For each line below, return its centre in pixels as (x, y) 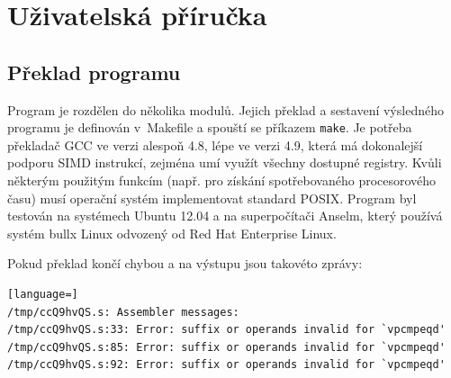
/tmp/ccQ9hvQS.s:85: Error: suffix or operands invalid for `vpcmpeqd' (226, 347)
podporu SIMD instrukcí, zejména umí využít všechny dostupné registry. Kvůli (225, 162)
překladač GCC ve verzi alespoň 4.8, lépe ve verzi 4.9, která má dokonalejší (215, 144)
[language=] (43, 294)
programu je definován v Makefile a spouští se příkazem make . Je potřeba (210, 127)
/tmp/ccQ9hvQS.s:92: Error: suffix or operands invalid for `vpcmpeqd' (226, 365)
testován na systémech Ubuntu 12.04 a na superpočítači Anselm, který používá (225, 216)
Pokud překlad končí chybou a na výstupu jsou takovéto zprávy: (185, 263)
